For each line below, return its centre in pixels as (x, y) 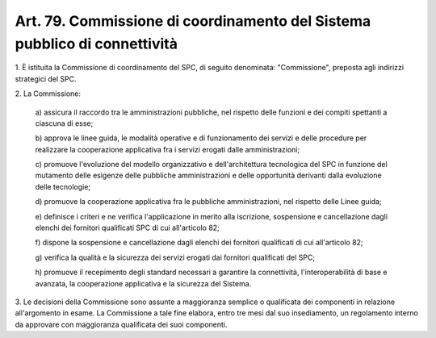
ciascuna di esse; (64, 123)
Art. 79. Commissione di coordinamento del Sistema (193, 21)
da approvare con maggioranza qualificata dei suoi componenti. (121, 324)
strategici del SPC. (46, 79)
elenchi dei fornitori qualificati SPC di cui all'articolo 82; (127, 228)
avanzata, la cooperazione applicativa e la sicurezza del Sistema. (143, 283)
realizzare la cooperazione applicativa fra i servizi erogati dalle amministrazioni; (168, 149)
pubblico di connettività (96, 44)
